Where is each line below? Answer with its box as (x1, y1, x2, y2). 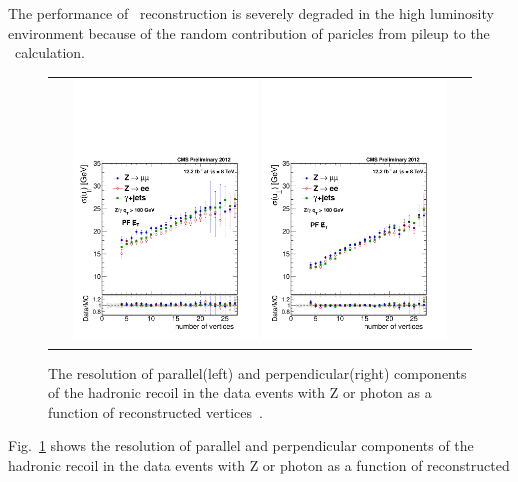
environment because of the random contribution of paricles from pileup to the (8, 22, 490, 43)
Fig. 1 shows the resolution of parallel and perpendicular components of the (8, 435, 474, 456)
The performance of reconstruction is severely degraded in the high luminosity (8, 3, 494, 23)
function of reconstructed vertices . (48, 401, 263, 422)
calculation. (14, 42, 86, 63)
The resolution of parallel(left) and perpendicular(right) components (48, 362, 467, 383)
